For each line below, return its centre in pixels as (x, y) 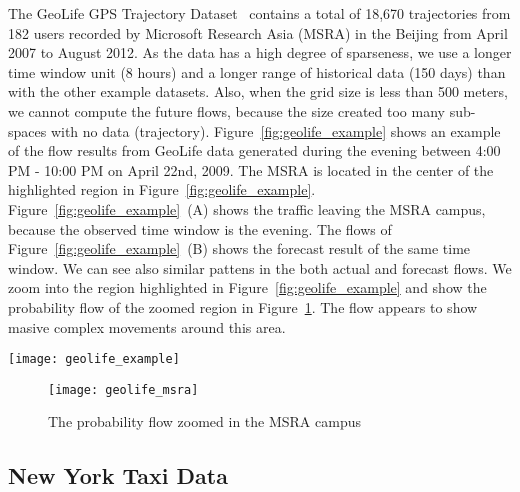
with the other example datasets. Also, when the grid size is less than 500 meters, (258, 91)
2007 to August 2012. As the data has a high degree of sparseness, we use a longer (260, 52)
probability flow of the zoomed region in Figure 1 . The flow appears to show (243, 306)
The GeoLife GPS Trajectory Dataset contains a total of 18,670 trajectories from (259, 13)
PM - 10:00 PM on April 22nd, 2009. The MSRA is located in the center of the (251, 169)
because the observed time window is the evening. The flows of (200, 228)
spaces (27, 130)
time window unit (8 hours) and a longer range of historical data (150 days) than (257, 71)
